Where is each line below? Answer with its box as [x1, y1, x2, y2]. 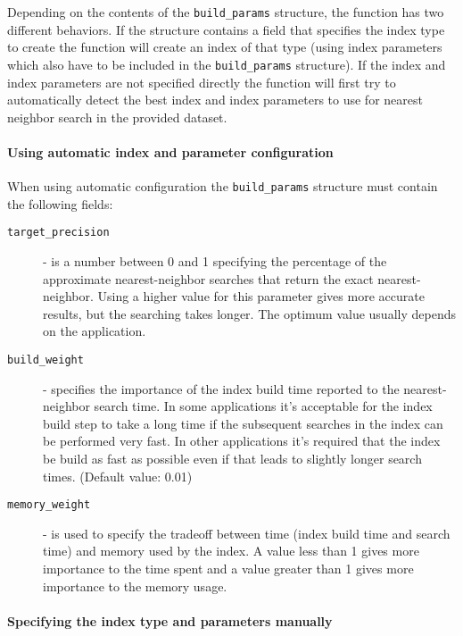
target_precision [7, 226, 110, 239]
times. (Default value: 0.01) [43, 466, 193, 485]
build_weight [7, 353, 84, 366]
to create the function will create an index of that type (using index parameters [7, 38, 442, 56]
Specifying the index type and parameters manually [7, 611, 333, 630]
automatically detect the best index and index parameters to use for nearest [7, 90, 423, 109]
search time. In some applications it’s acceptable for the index [94, 397, 433, 415]
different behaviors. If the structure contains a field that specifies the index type [7, 20, 445, 38]
